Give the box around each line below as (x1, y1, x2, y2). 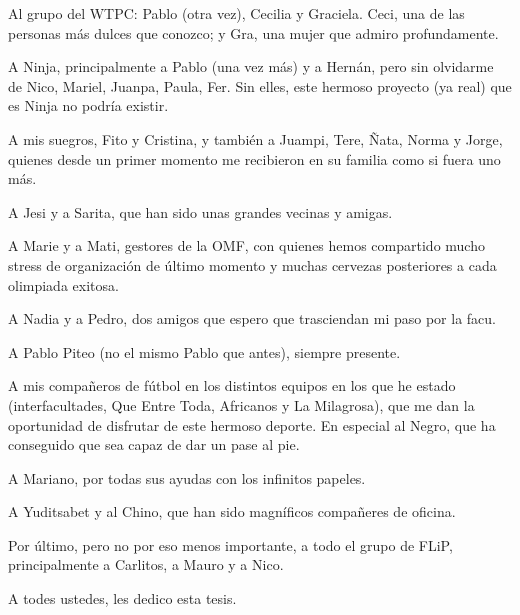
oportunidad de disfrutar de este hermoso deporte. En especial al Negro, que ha (8, 414, 496, 435)
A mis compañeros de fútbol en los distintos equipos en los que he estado (8, 375, 456, 396)
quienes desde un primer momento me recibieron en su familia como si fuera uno (8, 148, 501, 169)
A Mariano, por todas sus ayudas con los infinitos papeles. (8, 467, 366, 488)
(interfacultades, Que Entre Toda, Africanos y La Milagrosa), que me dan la (8, 394, 475, 415)
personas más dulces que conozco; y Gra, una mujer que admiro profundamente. (8, 22, 499, 43)
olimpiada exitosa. (8, 274, 119, 295)
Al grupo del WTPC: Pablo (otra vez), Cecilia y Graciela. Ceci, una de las (8, 3, 465, 23)
